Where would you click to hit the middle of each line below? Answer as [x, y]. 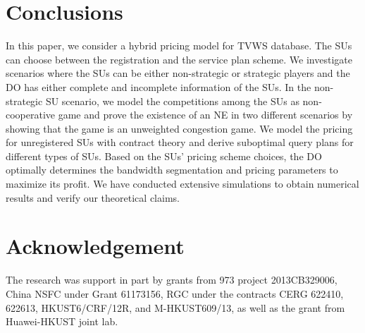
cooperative [31, 115]
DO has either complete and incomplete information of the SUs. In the [159, 86]
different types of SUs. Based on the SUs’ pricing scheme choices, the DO [164, 156]
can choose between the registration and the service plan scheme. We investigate [179, 59]
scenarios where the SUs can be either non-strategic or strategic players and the [178, 73]
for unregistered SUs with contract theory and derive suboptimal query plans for [180, 142]
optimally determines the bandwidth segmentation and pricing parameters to [172, 170]
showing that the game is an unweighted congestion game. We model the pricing [179, 128]
